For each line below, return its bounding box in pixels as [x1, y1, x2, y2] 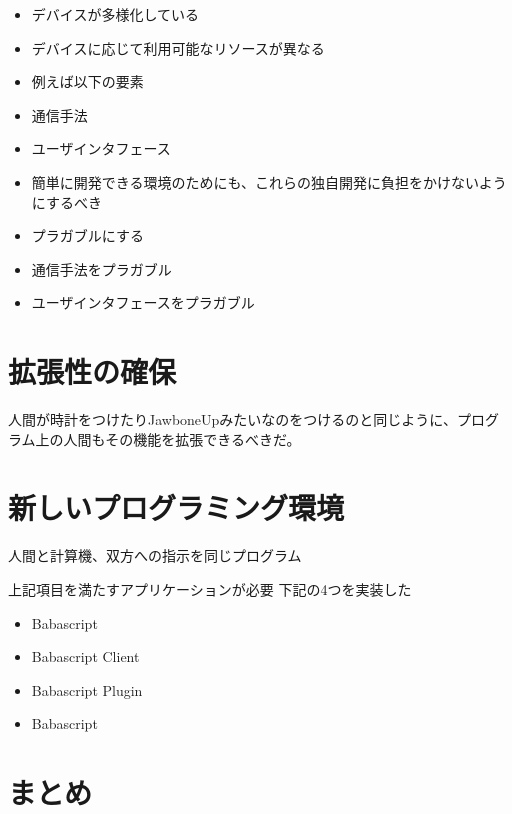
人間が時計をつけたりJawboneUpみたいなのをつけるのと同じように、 [8, 409, 457, 430]
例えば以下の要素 [31, 71, 144, 92]
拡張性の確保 [8, 351, 177, 392]
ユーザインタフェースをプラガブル [31, 292, 255, 313]
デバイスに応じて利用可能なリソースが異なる [31, 37, 325, 58]
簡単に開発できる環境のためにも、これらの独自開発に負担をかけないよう [31, 171, 507, 192]
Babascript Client [31, 646, 140, 667]
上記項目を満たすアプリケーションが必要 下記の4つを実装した [8, 578, 412, 599]
